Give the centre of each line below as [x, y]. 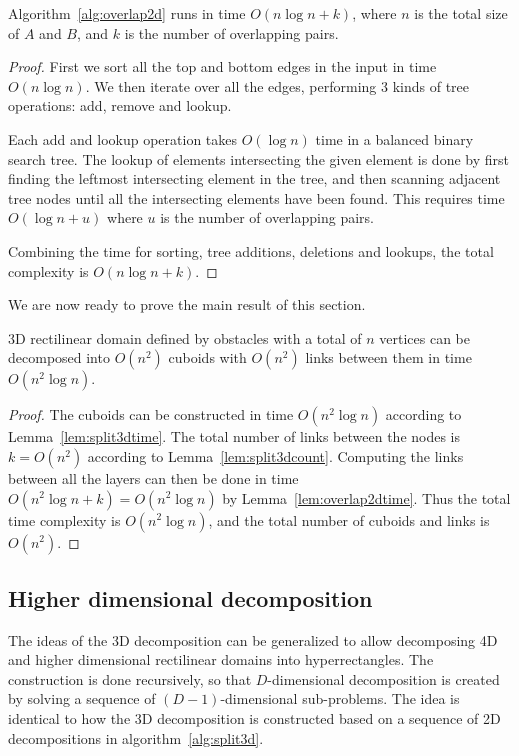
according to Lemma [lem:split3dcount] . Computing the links [275, 455]
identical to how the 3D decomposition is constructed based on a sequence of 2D [254, 718]
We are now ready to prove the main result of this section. [187, 304]
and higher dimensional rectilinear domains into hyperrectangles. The [221, 659]
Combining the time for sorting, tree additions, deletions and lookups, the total [251, 250]
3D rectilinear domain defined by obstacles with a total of [185, 337]
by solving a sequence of [82, 698]
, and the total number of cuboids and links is [349, 519]
